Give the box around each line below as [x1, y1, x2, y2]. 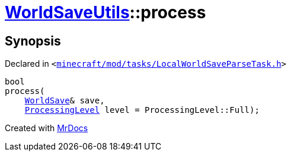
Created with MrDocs [5, 123, 88, 134]
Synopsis [5, 33, 61, 48]
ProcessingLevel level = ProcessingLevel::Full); [24, 105, 260, 115]
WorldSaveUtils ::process [5, 2, 206, 22]
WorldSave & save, [24, 96, 105, 106]
